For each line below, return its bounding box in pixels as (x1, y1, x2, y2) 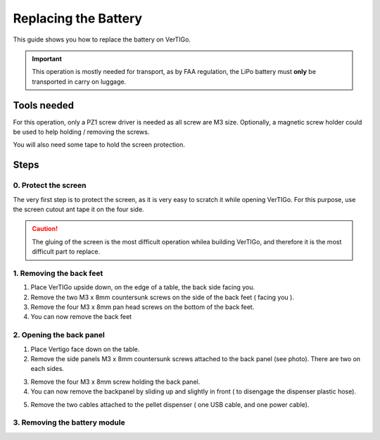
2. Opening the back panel (13, 330, 105, 340)
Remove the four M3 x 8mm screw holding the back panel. (30, 377, 201, 386)
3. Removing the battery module (13, 417, 126, 427)
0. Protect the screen (13, 180, 87, 190)
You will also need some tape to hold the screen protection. (13, 141, 186, 149)
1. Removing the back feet (13, 268, 103, 278)
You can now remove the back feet (30, 313, 132, 321)
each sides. (30, 365, 65, 373)
